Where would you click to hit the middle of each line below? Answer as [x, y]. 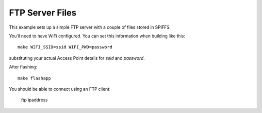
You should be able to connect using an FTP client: [60, 89]
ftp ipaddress [34, 100]
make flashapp [34, 78]
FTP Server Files [43, 13]
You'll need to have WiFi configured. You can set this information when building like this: [97, 36]
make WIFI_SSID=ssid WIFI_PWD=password [65, 47]
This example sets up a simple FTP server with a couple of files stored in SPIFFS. [90, 27]
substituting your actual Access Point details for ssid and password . [77, 58]
